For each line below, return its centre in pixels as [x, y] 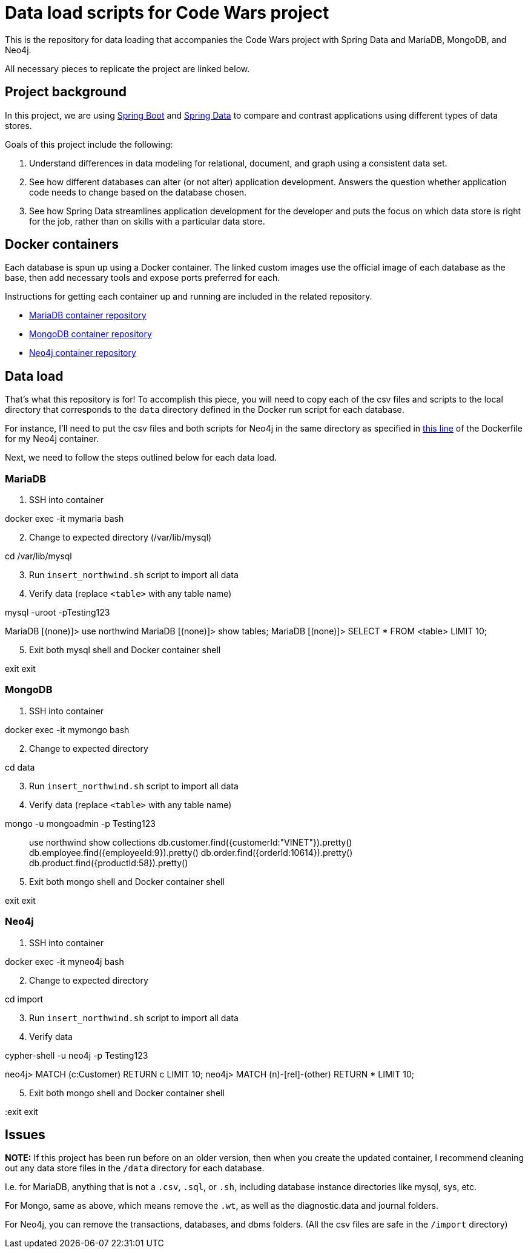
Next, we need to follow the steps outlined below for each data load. [141, 458]
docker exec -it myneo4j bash [64, 961]
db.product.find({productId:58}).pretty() [109, 863]
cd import [24, 999]
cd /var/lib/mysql [38, 556]
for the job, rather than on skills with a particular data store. [147, 221]
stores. [18, 125]
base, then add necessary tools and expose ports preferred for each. [143, 278]
